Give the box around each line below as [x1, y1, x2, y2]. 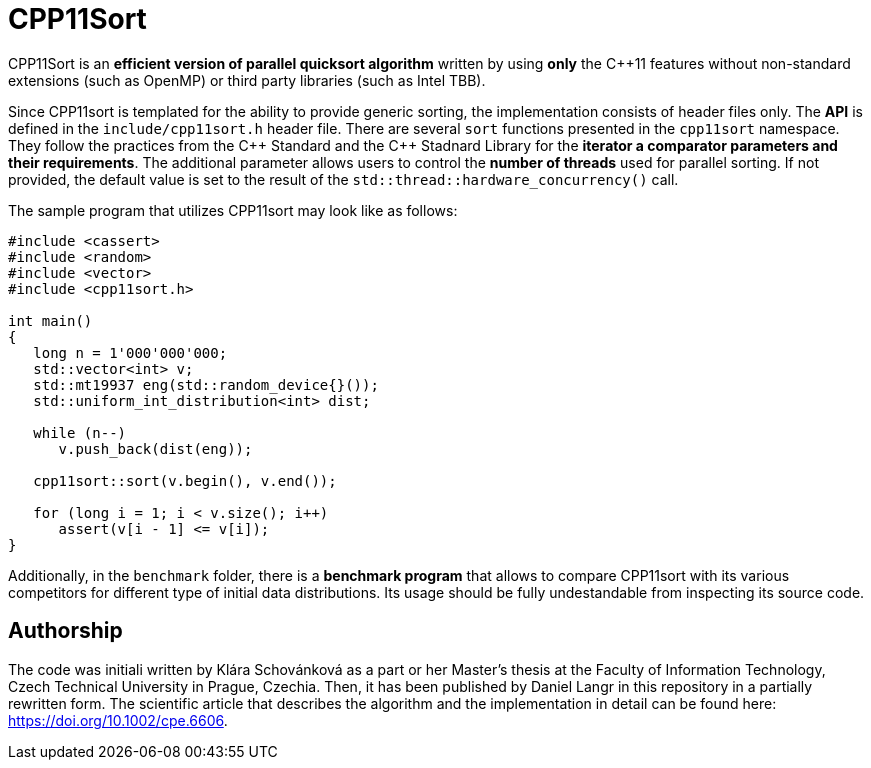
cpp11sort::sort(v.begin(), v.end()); [33, 472, 337, 489]
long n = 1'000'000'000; [33, 344, 228, 361]
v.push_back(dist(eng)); [58, 440, 253, 457]
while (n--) [33, 424, 127, 441]
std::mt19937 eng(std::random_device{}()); [33, 376, 379, 393]
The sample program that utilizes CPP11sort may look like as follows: [8, 201, 458, 219]
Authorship [8, 618, 123, 644]
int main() [8, 312, 93, 329]
